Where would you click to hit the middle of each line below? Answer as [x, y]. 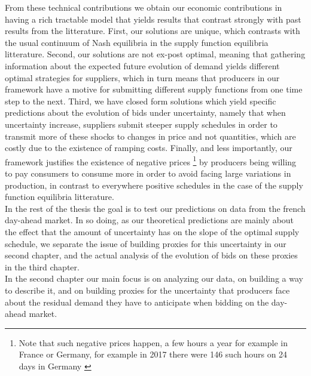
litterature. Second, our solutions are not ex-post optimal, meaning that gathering [155, 54]
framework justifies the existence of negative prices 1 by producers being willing [151, 161]
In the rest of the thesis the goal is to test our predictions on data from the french [155, 208]
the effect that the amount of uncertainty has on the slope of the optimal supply [152, 231]
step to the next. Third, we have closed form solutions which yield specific [141, 101]
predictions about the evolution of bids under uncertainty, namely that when [145, 113]
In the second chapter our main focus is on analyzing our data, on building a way [154, 278]
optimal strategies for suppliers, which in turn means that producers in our [142, 77]
